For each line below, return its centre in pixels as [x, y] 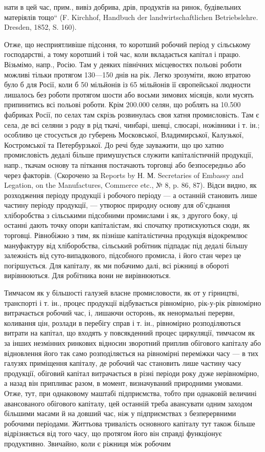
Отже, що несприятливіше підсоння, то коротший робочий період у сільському [127, 44]
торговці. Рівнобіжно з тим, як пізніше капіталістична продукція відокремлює [126, 235]
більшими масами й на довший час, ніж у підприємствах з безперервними [120, 413]
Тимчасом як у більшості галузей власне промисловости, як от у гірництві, [122, 293]
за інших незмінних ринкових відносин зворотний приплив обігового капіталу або [132, 343]
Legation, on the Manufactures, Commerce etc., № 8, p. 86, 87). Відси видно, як [130, 185]
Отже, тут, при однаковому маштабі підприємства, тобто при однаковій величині [130, 393]
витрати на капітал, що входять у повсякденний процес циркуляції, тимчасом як [130, 333]
